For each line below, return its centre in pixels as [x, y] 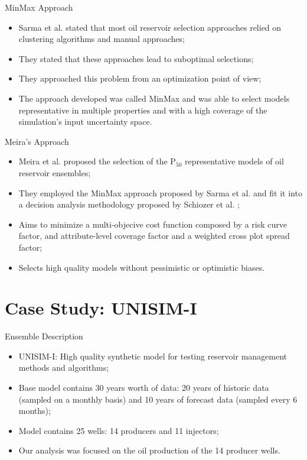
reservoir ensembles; [55, 172]
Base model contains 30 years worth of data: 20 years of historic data [144, 387]
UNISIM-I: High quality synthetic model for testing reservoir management [153, 356]
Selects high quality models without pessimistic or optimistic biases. [142, 267]
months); [35, 411]
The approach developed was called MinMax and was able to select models [154, 98]
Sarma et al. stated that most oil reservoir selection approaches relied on [150, 27]
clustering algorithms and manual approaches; [102, 39]
